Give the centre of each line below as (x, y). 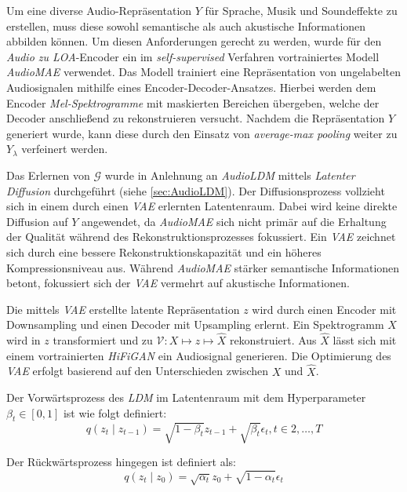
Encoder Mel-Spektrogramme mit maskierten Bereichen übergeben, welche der (193, 102)
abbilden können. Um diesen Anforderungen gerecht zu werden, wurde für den (194, 41)
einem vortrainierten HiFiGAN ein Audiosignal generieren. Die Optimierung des (199, 355)
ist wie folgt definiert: (115, 412)
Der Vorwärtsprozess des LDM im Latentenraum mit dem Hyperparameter (186, 397)
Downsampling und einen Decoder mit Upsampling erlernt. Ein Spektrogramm (195, 324)
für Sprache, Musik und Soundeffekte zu (301, 10)
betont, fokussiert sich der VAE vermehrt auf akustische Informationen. (178, 283)
